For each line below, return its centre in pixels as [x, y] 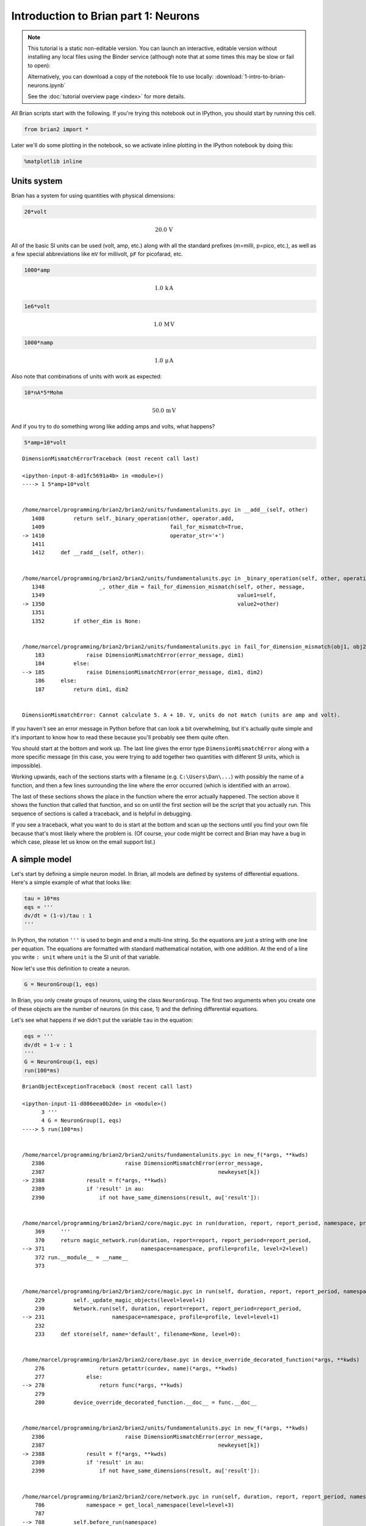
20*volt [35, 212]
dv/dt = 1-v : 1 [48, 1045]
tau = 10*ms [42, 899]
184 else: [62, 664]
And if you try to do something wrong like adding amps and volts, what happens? [113, 427]
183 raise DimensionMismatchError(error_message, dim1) [139, 655]
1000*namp [39, 342]
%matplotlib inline [53, 161]
